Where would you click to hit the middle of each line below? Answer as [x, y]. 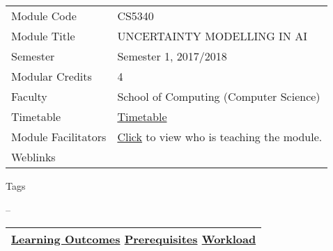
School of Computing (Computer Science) [219, 96]
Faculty [29, 96]
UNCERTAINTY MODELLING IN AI [212, 36]
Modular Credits [52, 76]
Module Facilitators [59, 137]
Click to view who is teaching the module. [220, 137]
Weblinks [33, 157]
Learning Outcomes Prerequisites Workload [134, 239]
